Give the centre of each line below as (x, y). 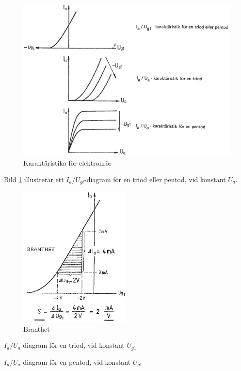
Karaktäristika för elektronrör (68, 163)
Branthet (37, 329)
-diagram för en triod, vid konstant (72, 345)
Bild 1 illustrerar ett (34, 179)
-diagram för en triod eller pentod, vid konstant (155, 179)
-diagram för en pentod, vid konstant (76, 362)
